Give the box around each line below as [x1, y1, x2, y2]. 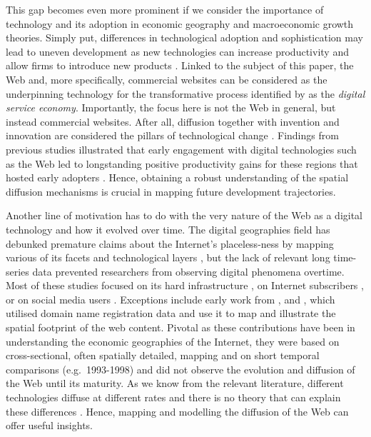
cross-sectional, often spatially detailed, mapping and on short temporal [6, 348, 320, 363]
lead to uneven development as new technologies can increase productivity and [6, 44, 349, 59]
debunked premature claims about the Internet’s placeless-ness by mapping [6, 236, 334, 251]
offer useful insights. [6, 418, 93, 433]
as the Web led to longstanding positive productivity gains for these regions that [6, 156, 358, 171]
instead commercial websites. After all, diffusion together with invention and [6, 114, 340, 129]
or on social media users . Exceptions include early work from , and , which [6, 291, 335, 306]
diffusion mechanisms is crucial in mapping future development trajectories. [6, 184, 336, 199]
